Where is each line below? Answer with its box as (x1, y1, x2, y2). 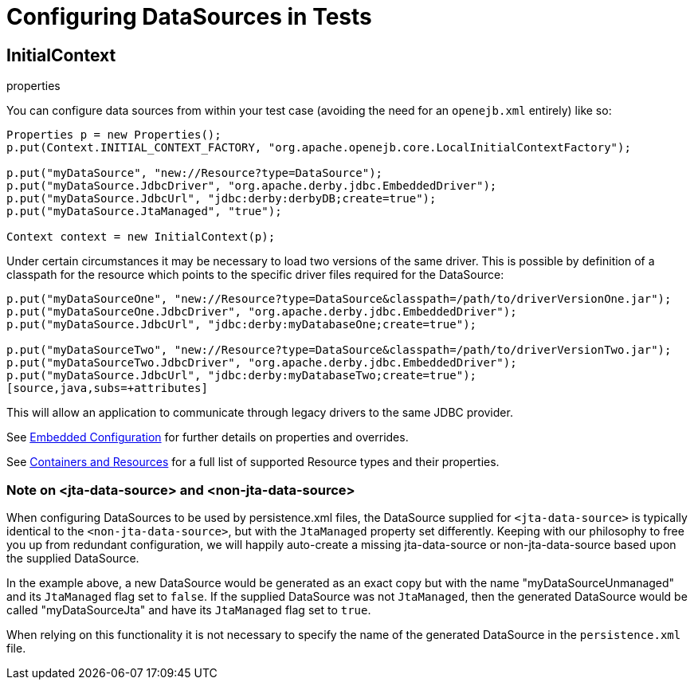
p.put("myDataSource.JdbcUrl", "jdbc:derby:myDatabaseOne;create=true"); (6, 318, 477, 331)
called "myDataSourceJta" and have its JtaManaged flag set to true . (6, 602, 371, 617)
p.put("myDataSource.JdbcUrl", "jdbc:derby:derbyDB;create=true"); (6, 192, 437, 206)
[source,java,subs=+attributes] (6, 382, 208, 395)
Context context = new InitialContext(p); (6, 230, 276, 244)
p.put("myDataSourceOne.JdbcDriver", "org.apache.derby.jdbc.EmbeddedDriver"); (6, 305, 517, 319)
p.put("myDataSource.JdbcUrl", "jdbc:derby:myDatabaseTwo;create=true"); (6, 369, 477, 382)
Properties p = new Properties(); (6, 128, 222, 142)
